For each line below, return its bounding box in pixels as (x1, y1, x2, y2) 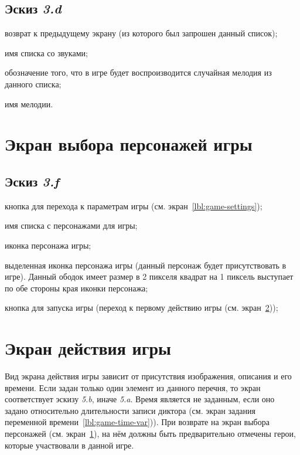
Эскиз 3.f (5, 172, 59, 190)
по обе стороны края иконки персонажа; (5, 281, 148, 294)
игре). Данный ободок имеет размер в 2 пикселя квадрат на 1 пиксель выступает (5, 270, 294, 283)
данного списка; (5, 77, 62, 90)
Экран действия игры (5, 336, 171, 360)
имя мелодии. (5, 97, 53, 110)
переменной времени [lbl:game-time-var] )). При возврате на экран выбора (5, 416, 270, 428)
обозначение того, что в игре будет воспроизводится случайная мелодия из (5, 66, 272, 79)
